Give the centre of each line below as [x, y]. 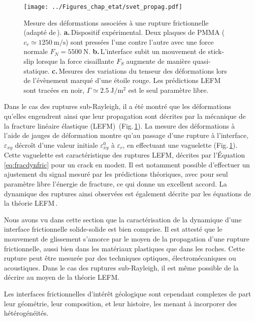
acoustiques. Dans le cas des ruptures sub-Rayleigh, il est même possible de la [121, 267]
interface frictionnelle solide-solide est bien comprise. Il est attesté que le [113, 229]
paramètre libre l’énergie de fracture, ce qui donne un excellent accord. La [116, 184]
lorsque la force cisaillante [75, 61]
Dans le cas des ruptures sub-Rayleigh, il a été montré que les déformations [118, 106]
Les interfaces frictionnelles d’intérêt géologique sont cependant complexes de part [127, 293]
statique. [37, 70]
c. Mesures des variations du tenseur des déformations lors [140, 70]
